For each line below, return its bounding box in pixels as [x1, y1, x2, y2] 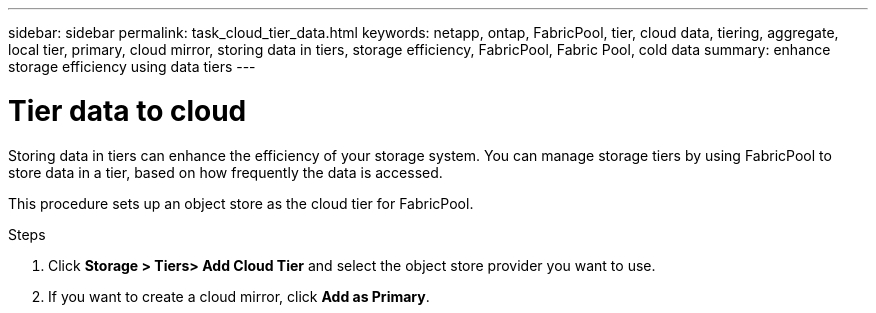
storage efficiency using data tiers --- [8, 58, 256, 75]
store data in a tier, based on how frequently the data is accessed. [8, 163, 443, 181]
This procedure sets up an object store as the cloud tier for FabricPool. [8, 194, 474, 212]
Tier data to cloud [8, 93, 247, 128]
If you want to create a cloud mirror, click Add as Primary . [48, 287, 430, 305]
